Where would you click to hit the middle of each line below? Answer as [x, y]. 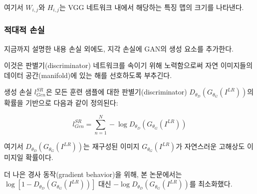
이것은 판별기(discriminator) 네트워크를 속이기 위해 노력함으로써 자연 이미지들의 [128, 65]
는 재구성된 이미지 [112, 146]
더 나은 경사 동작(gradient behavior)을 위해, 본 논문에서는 [93, 174]
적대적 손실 [24, 30]
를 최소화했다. [211, 184]
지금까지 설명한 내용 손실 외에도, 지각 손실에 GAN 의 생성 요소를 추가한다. [119, 48]
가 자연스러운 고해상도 [210, 146]
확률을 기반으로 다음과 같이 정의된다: [61, 103]
